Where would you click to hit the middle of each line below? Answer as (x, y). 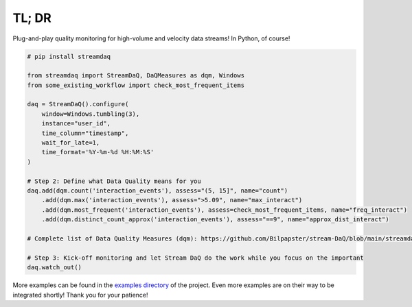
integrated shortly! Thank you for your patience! (80, 295)
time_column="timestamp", (85, 133)
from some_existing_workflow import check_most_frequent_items (136, 85)
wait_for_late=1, (71, 143)
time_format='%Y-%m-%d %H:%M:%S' (98, 152)
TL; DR (32, 18)
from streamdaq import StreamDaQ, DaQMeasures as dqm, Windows (136, 76)
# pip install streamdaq (69, 56)
